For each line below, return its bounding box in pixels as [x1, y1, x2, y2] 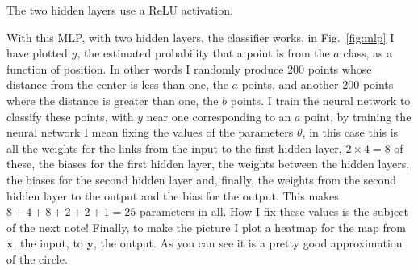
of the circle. [6, 250, 68, 267]
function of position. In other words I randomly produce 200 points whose [6, 60, 372, 77]
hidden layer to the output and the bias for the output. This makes [6, 187, 339, 204]
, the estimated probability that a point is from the [77, 44, 330, 61]
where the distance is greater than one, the [6, 91, 219, 108]
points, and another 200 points [241, 76, 394, 93]
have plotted [6, 44, 68, 61]
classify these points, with [6, 108, 134, 124]
